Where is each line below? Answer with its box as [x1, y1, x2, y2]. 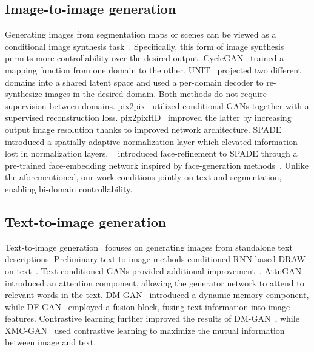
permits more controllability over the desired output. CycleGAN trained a [5, 52, 284, 64]
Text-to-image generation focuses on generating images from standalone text [5, 240, 293, 253]
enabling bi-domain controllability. [5, 182, 133, 195]
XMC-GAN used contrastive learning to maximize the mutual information [5, 323, 285, 336]
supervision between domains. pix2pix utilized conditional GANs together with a [5, 99, 309, 112]
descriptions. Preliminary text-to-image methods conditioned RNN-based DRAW [5, 252, 306, 265]
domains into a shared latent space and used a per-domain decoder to [5, 75, 264, 88]
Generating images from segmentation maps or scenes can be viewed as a [5, 28, 276, 41]
